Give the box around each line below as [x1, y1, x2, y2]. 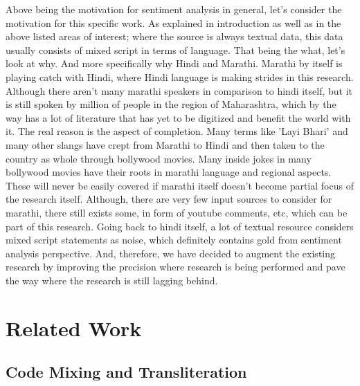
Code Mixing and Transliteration [6, 361, 247, 383]
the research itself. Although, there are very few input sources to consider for [6, 192, 332, 206]
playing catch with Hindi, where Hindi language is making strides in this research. [6, 69, 354, 84]
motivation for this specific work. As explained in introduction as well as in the [6, 15, 341, 30]
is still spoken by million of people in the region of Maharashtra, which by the [6, 97, 336, 111]
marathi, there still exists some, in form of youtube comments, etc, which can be [6, 205, 348, 219]
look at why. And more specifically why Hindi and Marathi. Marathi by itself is [6, 56, 343, 71]
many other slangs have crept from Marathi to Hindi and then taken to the [6, 137, 325, 151]
